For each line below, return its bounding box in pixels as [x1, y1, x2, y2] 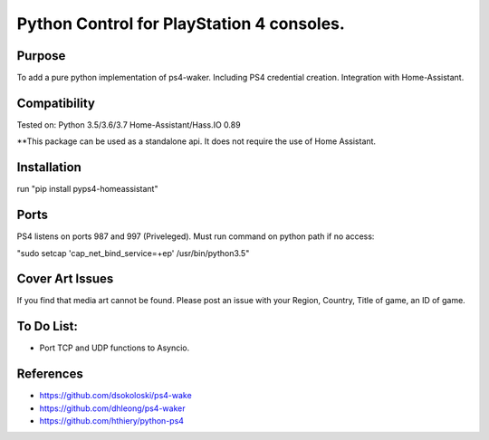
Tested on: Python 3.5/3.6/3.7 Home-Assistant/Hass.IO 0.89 [16, 119, 241, 130]
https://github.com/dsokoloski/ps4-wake [39, 390, 192, 401]
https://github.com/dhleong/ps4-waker [39, 403, 186, 414]
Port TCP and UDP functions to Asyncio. [39, 342, 190, 353]
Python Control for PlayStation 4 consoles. [16, 14, 346, 33]
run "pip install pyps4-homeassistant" [16, 184, 158, 195]
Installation [16, 159, 81, 176]
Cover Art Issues [16, 272, 114, 287]
